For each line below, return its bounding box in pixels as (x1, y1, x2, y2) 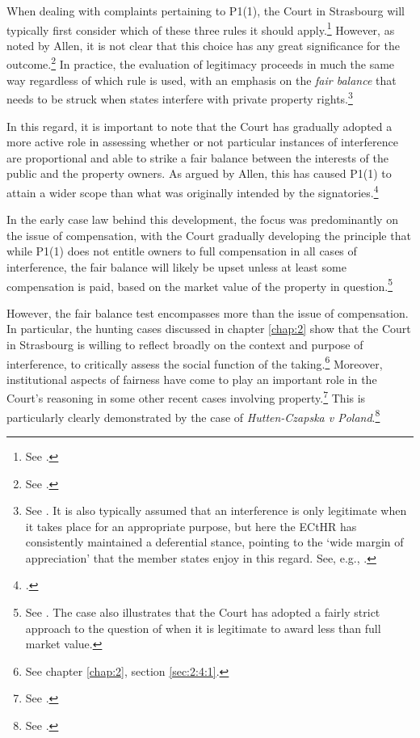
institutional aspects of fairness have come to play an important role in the (6, 370, 377, 387)
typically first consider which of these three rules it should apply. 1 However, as (6, 19, 395, 38)
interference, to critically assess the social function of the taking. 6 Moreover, (6, 352, 383, 372)
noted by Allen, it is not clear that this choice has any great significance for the (6, 36, 400, 53)
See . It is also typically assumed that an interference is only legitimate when (25, 502, 407, 519)
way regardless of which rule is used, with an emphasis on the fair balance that (6, 71, 397, 88)
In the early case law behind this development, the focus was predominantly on (6, 211, 398, 228)
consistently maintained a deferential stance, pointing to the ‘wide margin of (25, 533, 404, 550)
